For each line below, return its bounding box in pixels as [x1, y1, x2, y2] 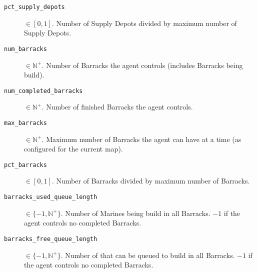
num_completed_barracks [4, 87, 83, 94]
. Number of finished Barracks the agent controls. [41, 101, 193, 112]
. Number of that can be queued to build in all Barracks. [60, 249, 235, 260]
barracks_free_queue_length [4, 235, 97, 242]
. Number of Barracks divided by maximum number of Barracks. [51, 175, 250, 186]
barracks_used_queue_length [4, 193, 97, 201]
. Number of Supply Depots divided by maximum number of [51, 17, 237, 28]
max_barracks [4, 119, 47, 126]
